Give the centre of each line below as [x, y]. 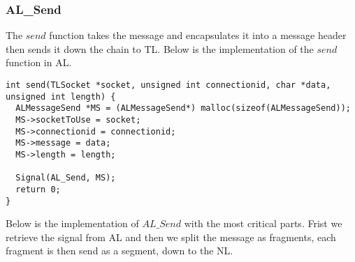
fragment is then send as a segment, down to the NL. [119, 251]
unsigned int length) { [61, 97]
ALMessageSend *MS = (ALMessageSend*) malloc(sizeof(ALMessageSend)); [183, 108]
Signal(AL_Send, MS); [66, 178]
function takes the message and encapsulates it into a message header [198, 35]
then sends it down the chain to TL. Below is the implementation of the [160, 48]
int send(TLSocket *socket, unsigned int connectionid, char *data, [168, 85]
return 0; [38, 189]
